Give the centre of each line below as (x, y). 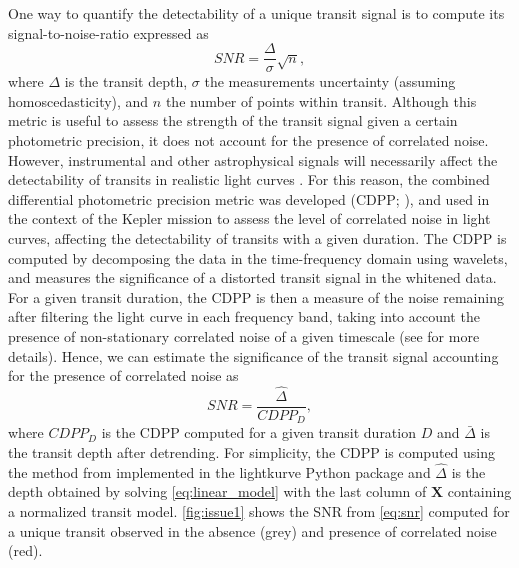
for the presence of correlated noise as (123, 375)
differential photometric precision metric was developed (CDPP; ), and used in (249, 198)
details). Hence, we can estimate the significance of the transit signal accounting (253, 355)
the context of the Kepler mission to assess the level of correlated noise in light (249, 218)
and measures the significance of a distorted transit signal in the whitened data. (252, 277)
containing (479, 491)
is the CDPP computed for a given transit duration (258, 432)
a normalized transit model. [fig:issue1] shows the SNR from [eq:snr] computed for (259, 511)
